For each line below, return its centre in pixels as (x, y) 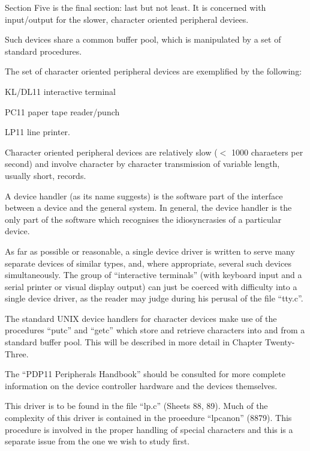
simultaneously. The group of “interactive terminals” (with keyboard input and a (154, 275)
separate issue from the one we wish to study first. (97, 441)
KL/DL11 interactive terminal (60, 91)
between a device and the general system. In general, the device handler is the (148, 207)
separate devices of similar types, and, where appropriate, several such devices (148, 263)
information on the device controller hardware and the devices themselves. (141, 385)
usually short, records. (46, 175)
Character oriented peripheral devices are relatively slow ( (111, 152)
